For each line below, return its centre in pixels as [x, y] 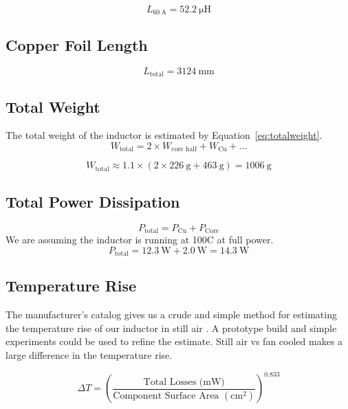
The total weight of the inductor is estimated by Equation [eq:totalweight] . [164, 135]
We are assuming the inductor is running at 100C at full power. [140, 240]
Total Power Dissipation [93, 201]
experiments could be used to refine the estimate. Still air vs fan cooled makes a [174, 341]
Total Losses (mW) [184, 382]
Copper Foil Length [77, 44]
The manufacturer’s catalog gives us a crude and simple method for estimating [171, 314]
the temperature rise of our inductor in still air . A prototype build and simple [171, 328]
